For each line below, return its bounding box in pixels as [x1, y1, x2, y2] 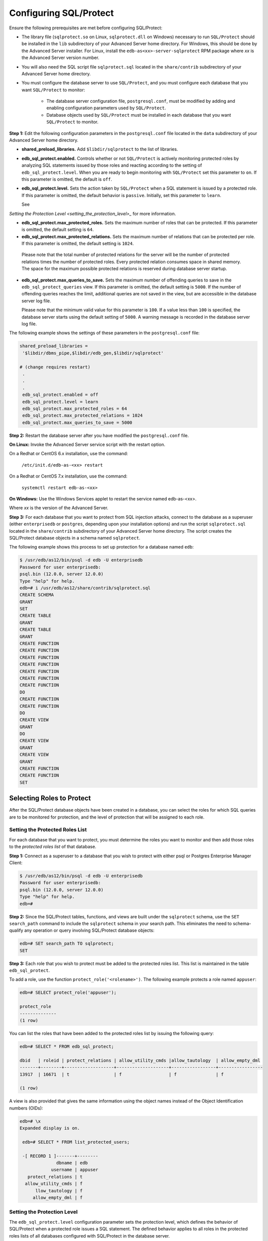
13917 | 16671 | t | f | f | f [19, 1071, 224, 1077]
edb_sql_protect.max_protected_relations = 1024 [22, 413, 143, 418]
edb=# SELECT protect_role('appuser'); [19, 990, 117, 995]
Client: [9, 860, 23, 866]
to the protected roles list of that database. [9, 844, 97, 850]
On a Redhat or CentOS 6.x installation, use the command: [9, 451, 129, 457]
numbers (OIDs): [9, 1105, 43, 1111]
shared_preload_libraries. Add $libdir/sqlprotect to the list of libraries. [21, 146, 178, 152]
